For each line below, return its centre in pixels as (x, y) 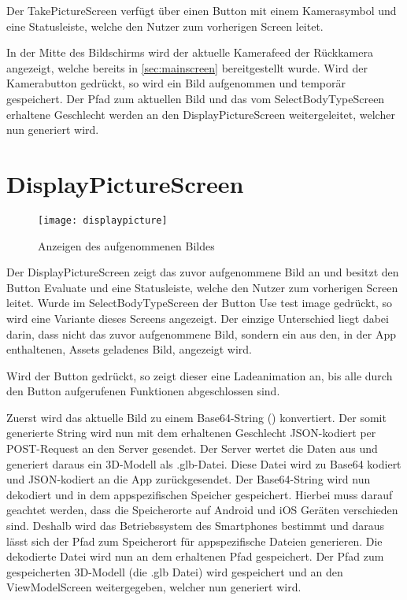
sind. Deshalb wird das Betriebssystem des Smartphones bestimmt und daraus (196, 526)
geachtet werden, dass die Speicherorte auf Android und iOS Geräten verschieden (202, 510)
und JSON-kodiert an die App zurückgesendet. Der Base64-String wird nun (189, 479)
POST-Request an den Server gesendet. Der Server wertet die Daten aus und (192, 448)
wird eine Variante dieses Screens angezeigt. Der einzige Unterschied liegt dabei (198, 318)
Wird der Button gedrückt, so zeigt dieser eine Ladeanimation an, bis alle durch (200, 375)
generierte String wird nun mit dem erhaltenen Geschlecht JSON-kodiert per (191, 433)
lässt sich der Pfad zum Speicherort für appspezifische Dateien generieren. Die (194, 541)
